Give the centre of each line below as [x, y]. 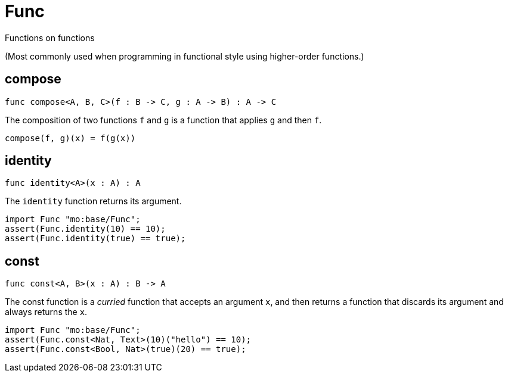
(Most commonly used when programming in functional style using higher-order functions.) [185, 56]
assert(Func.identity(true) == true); [95, 239]
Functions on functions [50, 38]
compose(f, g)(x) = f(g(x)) [70, 138]
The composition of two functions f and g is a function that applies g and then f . [163, 120]
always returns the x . [46, 312]
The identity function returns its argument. [93, 201]
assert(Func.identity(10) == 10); [85, 229]
